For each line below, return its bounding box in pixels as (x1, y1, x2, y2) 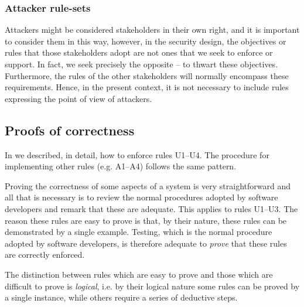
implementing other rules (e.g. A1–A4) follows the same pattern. (5, 160, 237, 172)
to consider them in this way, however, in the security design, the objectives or (5, 35, 286, 47)
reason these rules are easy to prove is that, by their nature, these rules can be (5, 214, 287, 226)
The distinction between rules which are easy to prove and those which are (5, 268, 273, 280)
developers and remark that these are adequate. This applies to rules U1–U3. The (5, 202, 298, 214)
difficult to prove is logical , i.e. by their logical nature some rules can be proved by (5, 279, 300, 292)
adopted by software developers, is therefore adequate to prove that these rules (5, 237, 287, 249)
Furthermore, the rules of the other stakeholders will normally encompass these (5, 69, 289, 81)
